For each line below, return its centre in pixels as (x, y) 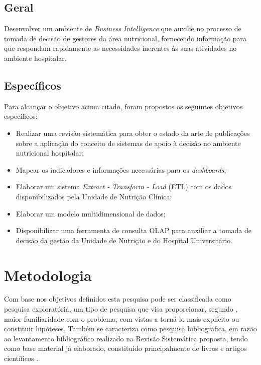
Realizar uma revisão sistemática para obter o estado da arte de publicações (133, 133)
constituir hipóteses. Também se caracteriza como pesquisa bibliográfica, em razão (130, 328)
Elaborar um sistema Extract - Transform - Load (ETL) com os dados (124, 187)
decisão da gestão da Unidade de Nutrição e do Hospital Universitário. (124, 240)
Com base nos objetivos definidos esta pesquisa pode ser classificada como (118, 299)
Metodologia (48, 275)
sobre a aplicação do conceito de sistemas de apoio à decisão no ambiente (128, 143)
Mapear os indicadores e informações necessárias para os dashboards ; (121, 169)
